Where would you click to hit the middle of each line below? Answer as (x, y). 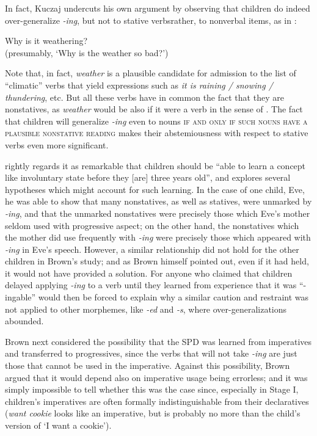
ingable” (20, 297)
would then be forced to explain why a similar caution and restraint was (173, 297)
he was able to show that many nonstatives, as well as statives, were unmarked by (158, 201)
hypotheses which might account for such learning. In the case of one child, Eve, (155, 189)
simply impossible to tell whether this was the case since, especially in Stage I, (152, 389)
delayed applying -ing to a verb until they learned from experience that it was (151, 285)
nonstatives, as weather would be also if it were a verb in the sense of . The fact (154, 109)
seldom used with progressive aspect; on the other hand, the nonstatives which (152, 225)
